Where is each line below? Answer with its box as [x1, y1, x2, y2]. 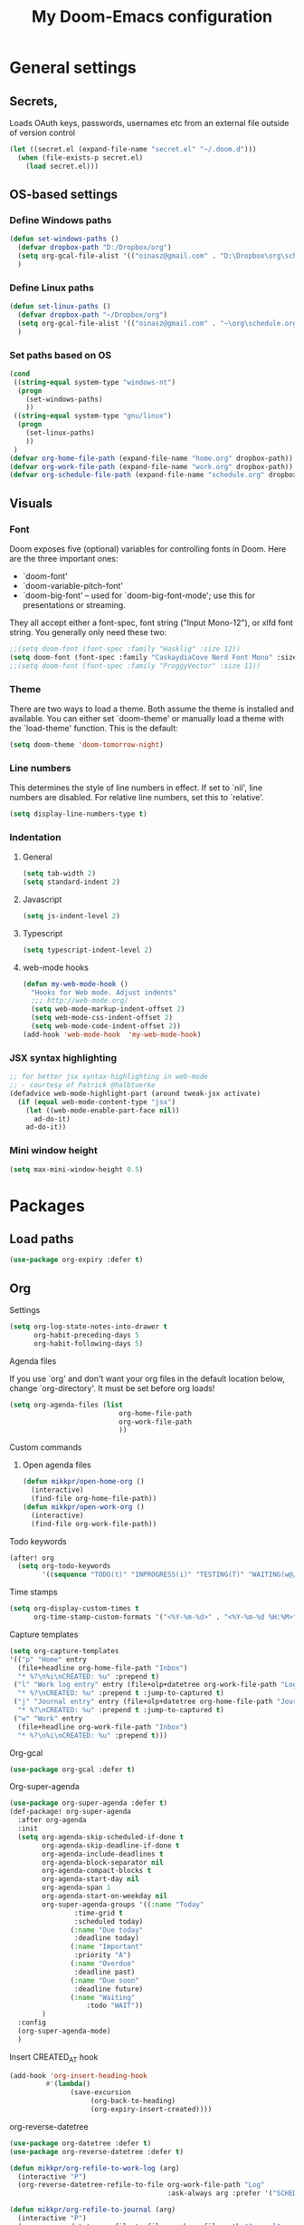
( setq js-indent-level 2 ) [22, 911, 120, 920]
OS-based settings [9, 187, 119, 202]
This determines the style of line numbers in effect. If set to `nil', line [9, 782, 263, 793]
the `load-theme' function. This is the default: [9, 722, 178, 733]
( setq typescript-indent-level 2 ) [22, 946, 153, 955]
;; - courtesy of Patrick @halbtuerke [9, 1081, 156, 1090]
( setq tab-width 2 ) [22, 869, 97, 878]
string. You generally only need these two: [9, 626, 167, 637]
